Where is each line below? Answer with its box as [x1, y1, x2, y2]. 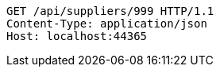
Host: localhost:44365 [6, 30, 148, 42]
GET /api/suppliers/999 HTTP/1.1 [6, 5, 214, 17]
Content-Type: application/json [6, 17, 207, 30]
